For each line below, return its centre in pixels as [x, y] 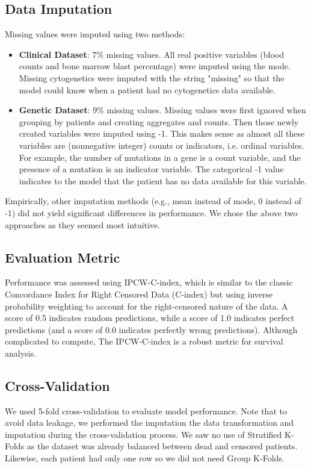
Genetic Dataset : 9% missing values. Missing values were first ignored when [162, 110]
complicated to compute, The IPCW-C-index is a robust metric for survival [144, 341]
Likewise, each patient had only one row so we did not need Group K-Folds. [145, 458]
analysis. [20, 353]
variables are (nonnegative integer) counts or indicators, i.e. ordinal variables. [162, 145]
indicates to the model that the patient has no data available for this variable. [163, 180]
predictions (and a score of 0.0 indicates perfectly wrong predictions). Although [151, 329]
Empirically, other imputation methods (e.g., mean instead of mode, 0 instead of [153, 201]
